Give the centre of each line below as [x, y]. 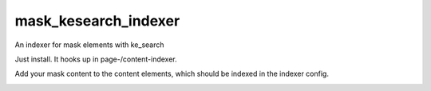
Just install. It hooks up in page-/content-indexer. [96, 59]
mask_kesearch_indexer [97, 21]
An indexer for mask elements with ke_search [89, 45]
